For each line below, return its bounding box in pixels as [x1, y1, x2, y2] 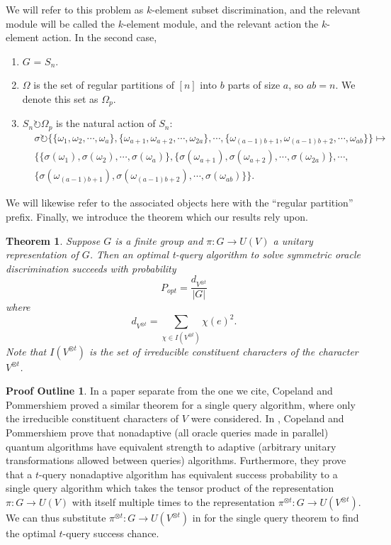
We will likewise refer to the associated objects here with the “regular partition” [6, 195, 353, 210]
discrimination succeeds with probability [6, 260, 176, 275]
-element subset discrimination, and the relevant [152, 2, 361, 16]
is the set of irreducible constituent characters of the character [89, 343, 358, 358]
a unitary [273, 233, 313, 248]
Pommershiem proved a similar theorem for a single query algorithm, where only [6, 397, 356, 412]
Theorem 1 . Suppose [6, 233, 101, 248]
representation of [6, 247, 79, 262]
